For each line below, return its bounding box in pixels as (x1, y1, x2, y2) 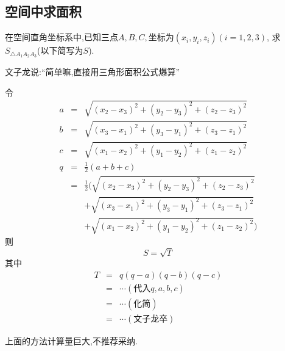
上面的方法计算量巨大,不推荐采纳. (5, 334, 138, 347)
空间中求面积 (5, 2, 82, 21)
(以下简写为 (37, 44, 83, 57)
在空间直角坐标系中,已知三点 (5, 31, 118, 43)
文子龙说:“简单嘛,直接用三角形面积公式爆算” (5, 65, 180, 78)
